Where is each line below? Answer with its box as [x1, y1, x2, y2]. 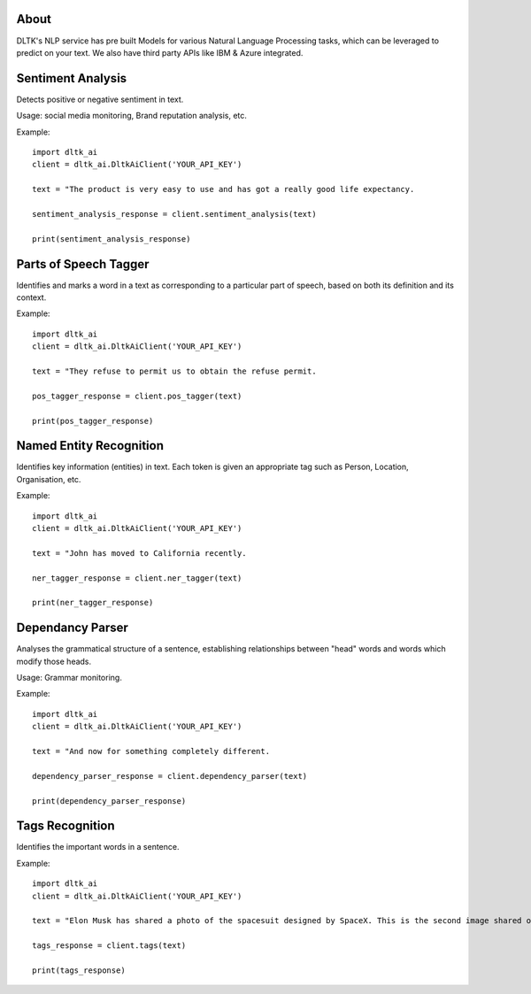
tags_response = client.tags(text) [32, 941, 187, 951]
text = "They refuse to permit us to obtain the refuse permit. [32, 366, 318, 376]
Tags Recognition [16, 819, 115, 834]
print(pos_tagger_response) [32, 416, 154, 426]
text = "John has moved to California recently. [32, 548, 247, 558]
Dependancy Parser [16, 620, 128, 636]
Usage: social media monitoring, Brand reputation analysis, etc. [16, 111, 248, 121]
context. [16, 292, 47, 303]
